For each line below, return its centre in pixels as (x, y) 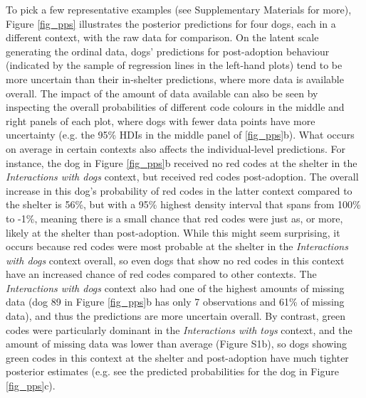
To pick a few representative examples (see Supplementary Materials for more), (179, 9)
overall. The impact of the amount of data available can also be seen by (162, 93)
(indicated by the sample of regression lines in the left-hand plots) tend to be (174, 65)
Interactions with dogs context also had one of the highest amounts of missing (175, 287)
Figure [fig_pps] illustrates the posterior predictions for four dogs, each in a (171, 23)
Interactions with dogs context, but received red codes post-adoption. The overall (182, 177)
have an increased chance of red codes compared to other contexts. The (161, 274)
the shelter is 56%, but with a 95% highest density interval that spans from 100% (183, 204)
